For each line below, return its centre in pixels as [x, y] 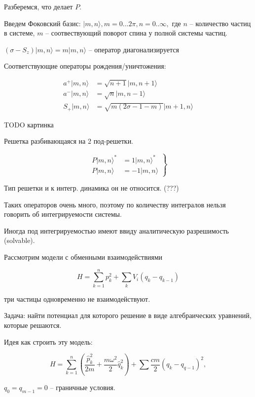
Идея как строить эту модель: [48, 341]
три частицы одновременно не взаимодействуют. [77, 298]
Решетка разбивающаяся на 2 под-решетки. [69, 141]
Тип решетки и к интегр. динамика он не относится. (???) [91, 188]
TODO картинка [29, 124]
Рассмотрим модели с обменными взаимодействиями [83, 257]
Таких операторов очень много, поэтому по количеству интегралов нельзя [115, 204]
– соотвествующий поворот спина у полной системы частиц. [136, 33]
